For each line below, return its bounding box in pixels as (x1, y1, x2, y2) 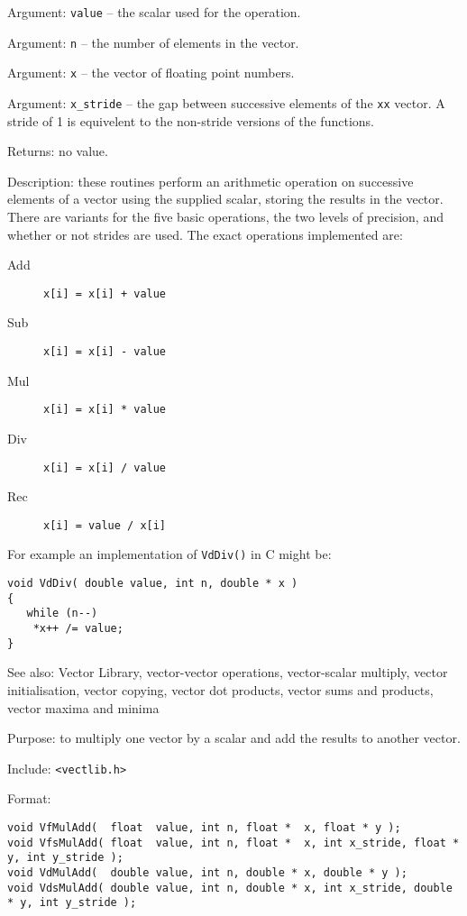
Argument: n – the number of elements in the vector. (7, 32, 299, 51)
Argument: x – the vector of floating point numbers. (7, 63, 295, 82)
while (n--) (26, 607, 98, 620)
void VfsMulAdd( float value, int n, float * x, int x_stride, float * (7, 836, 460, 849)
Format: (7, 789, 51, 808)
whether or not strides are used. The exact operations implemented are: (7, 224, 403, 243)
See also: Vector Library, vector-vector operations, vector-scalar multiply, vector (7, 663, 448, 682)
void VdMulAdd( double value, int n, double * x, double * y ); (7, 866, 407, 879)
